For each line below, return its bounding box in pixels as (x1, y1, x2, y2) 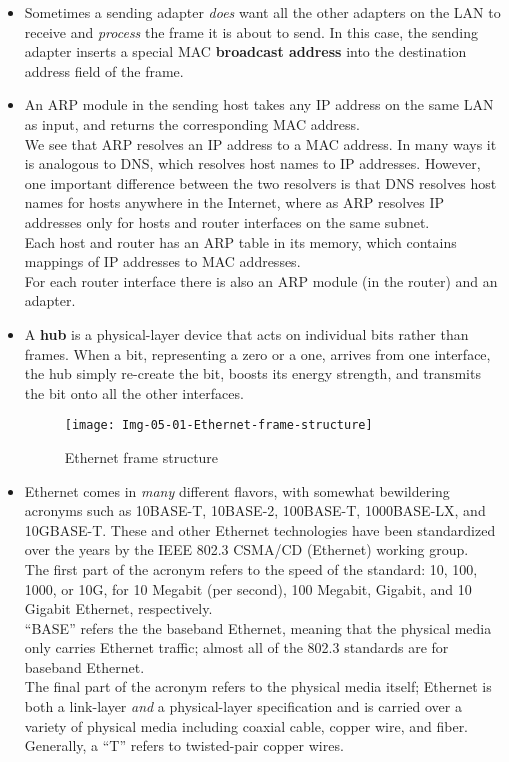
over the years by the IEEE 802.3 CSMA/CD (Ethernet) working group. (24, 539, 469, 560)
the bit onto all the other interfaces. (24, 382, 244, 403)
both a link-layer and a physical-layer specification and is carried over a (24, 696, 462, 717)
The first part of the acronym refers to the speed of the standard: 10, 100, (24, 558, 478, 579)
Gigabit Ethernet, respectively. (24, 598, 213, 619)
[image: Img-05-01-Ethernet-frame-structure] (64, 418, 373, 433)
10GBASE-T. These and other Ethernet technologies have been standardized (24, 519, 496, 540)
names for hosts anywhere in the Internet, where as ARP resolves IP (24, 192, 445, 213)
